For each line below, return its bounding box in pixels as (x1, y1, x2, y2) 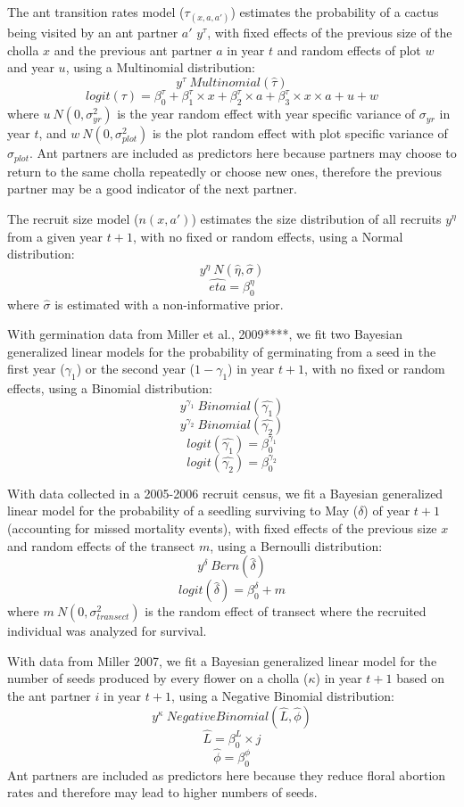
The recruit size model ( (7, 209, 139, 227)
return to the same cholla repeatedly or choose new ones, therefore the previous (7, 161, 443, 180)
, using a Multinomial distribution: (65, 58, 255, 77)
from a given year (7, 226, 104, 245)
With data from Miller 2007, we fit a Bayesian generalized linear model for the (7, 651, 437, 670)
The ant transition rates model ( (7, 3, 185, 21)
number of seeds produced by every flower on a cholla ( (7, 669, 309, 688)
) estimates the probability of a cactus (230, 3, 439, 21)
